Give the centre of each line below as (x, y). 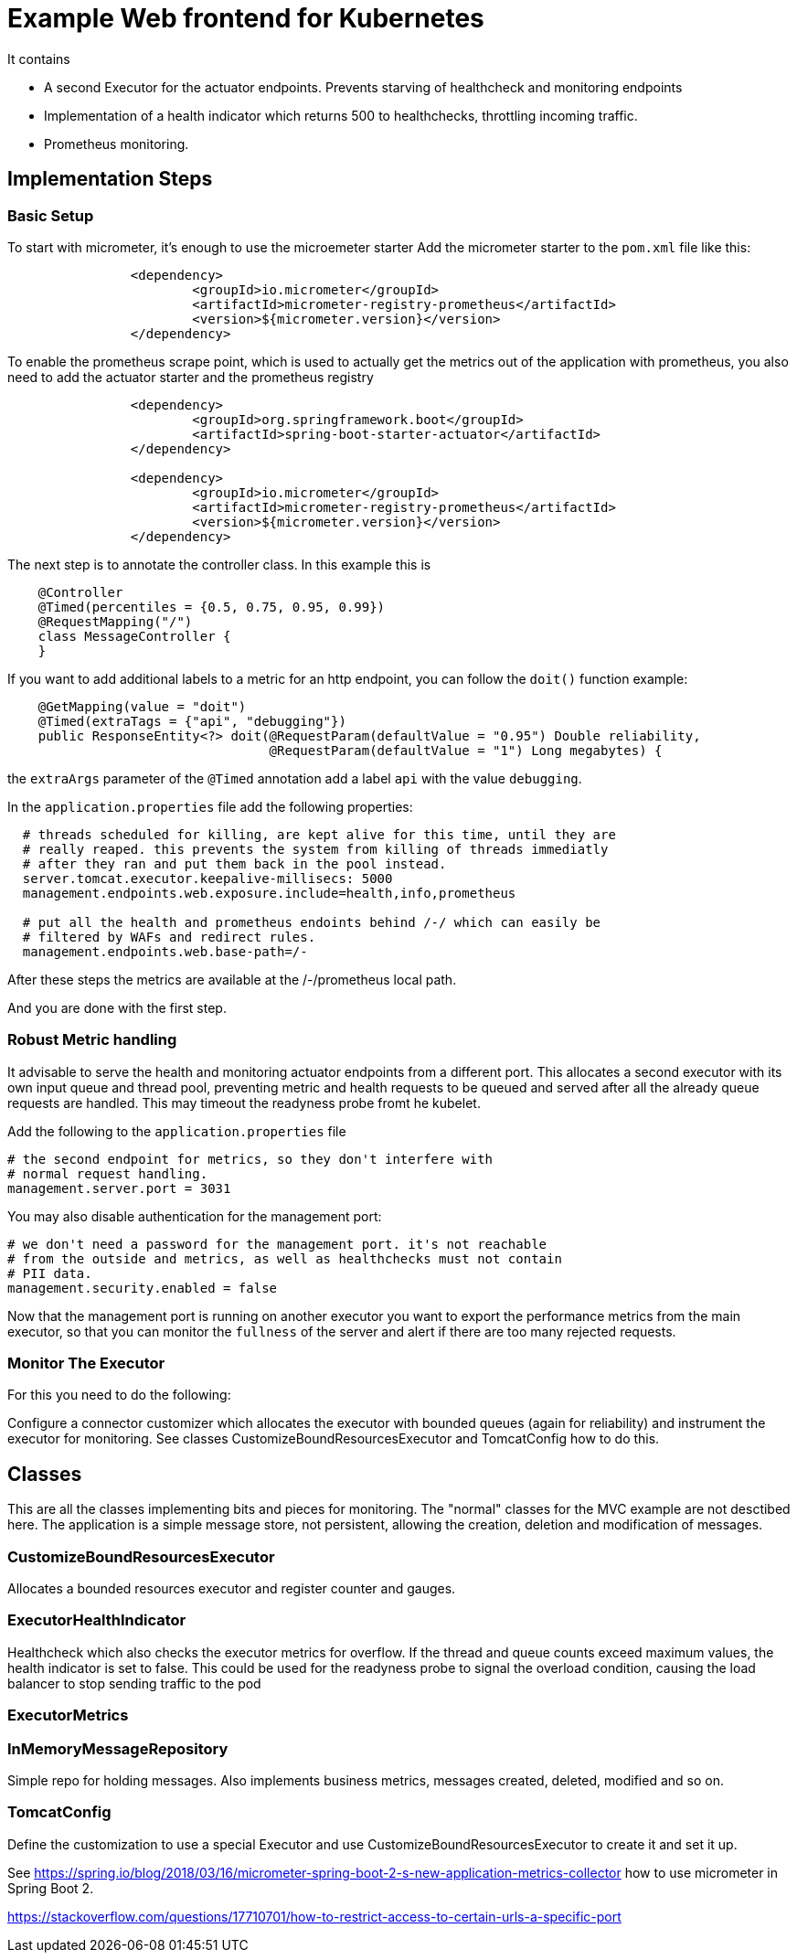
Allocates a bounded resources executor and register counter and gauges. (232, 1589)
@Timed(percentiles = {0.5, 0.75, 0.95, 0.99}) (212, 607)
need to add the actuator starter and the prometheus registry (191, 377)
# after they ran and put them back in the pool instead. (234, 863)
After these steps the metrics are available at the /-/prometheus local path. (232, 979)
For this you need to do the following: (119, 1395)
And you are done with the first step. (117, 1007)
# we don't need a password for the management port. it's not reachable (277, 1244)
